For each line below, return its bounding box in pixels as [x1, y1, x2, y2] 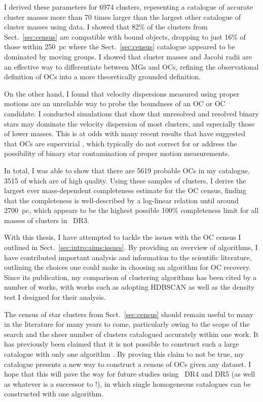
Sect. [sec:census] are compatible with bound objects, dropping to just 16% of [4, 31, 246, 42]
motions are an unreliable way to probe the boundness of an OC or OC [4, 98, 226, 109]
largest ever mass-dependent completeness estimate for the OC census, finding [4, 185, 246, 196]
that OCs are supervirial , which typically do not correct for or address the [4, 138, 237, 148]
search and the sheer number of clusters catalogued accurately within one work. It [4, 328, 259, 339]
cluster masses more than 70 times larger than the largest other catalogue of [4, 11, 241, 22]
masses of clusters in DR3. [4, 214, 89, 225]
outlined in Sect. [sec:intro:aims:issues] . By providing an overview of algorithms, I [4, 242, 258, 253]
